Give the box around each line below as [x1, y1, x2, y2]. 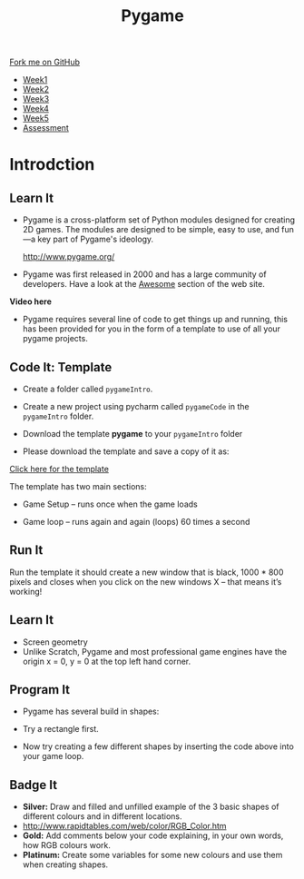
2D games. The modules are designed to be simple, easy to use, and [22, 224, 279, 235]
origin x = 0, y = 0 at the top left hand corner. [22, 656, 191, 667]
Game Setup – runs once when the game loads [22, 499, 198, 509]
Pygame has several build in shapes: [22, 706, 160, 717]
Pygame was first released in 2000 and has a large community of [22, 269, 267, 280]
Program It [9, 682, 71, 697]
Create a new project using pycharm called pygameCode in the [22, 401, 250, 411]
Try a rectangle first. [22, 724, 100, 735]
